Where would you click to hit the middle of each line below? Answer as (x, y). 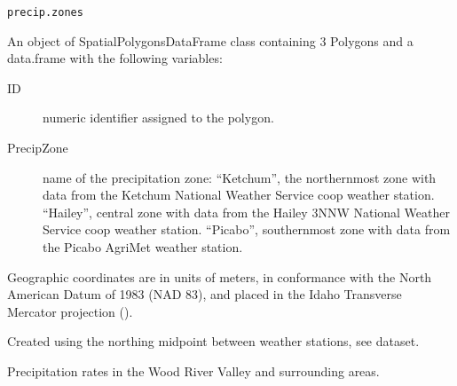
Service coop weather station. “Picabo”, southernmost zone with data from (247, 229)
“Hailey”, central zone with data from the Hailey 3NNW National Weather (247, 212)
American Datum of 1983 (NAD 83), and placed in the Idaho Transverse (205, 294)
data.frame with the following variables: (115, 58)
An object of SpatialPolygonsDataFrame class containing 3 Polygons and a (210, 40)
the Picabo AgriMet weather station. (143, 247)
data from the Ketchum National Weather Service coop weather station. (239, 195)
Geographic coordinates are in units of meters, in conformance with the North (220, 276)
